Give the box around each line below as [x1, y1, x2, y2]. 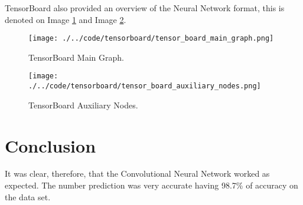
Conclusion [5, 133, 96, 157]
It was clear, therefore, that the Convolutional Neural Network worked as [5, 167, 270, 180]
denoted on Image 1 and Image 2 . [5, 13, 126, 25]
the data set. [5, 190, 51, 203]
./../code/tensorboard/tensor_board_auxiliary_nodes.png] [28, 82, 261, 91]
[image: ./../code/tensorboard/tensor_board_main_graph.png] [28, 34, 274, 43]
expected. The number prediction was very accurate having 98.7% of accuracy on [5, 179, 298, 191]
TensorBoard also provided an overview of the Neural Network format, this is [5, 2, 285, 14]
